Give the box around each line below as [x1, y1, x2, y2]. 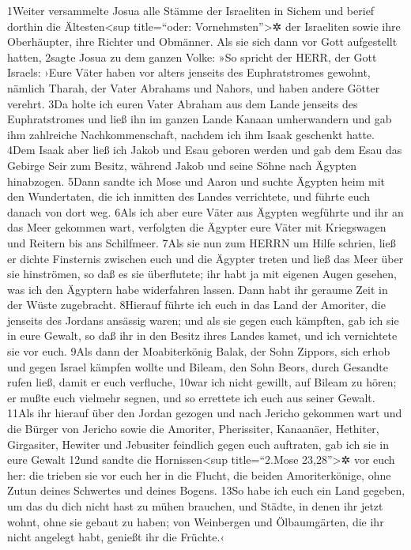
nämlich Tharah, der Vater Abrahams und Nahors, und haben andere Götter [7, 79, 380, 96]
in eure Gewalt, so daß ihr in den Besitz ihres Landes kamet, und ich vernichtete [7, 327, 398, 344]
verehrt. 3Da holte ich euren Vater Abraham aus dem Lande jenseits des [7, 95, 358, 111]
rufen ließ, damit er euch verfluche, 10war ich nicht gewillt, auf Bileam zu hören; [7, 374, 397, 390]
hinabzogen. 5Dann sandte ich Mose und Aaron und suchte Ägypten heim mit [7, 172, 386, 189]
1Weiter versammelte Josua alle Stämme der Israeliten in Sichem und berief [7, 2, 375, 18]
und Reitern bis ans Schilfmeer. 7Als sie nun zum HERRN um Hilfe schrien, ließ [7, 234, 396, 251]
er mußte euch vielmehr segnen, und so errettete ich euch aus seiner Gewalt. [7, 389, 375, 405]
